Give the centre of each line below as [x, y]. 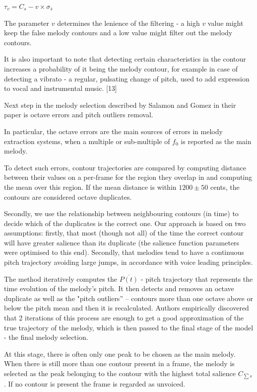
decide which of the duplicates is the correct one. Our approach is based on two [125, 223]
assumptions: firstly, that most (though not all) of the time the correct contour [124, 233]
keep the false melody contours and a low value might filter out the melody [118, 33]
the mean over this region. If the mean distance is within [90, 187]
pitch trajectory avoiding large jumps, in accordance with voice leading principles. [128, 262]
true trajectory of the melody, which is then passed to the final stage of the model [129, 327]
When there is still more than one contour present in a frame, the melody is [119, 363]
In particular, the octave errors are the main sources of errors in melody [113, 131]
